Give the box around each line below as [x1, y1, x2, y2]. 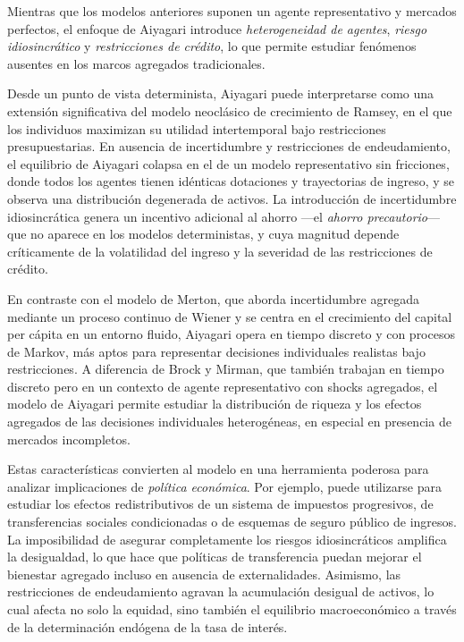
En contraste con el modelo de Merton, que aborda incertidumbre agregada [7, 289, 419, 308]
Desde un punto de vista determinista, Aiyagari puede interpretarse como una [7, 84, 434, 103]
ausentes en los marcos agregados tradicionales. [7, 54, 266, 72]
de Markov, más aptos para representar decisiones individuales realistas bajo [7, 342, 426, 360]
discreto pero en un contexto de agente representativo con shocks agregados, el [7, 376, 438, 395]
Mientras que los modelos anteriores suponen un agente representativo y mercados [7, 2, 457, 20]
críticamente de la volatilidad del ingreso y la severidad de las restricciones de [7, 241, 433, 260]
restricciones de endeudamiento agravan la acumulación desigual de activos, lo [7, 582, 434, 601]
